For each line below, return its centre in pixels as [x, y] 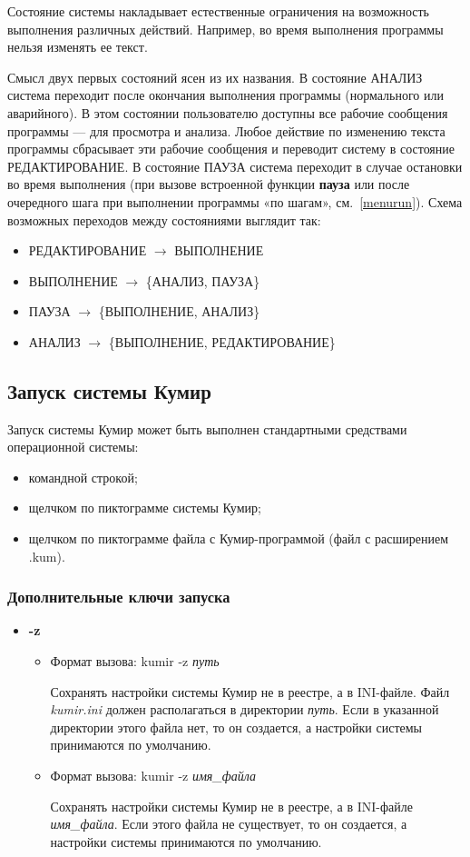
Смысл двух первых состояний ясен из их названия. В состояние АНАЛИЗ [215, 77]
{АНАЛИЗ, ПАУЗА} [203, 280]
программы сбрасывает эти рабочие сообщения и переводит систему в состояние [231, 149]
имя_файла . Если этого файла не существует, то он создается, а [229, 824]
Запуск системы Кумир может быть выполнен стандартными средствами [207, 428]
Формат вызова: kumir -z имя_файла [153, 776]
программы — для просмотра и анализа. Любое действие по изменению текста [226, 130]
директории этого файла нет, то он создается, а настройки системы [236, 727]
